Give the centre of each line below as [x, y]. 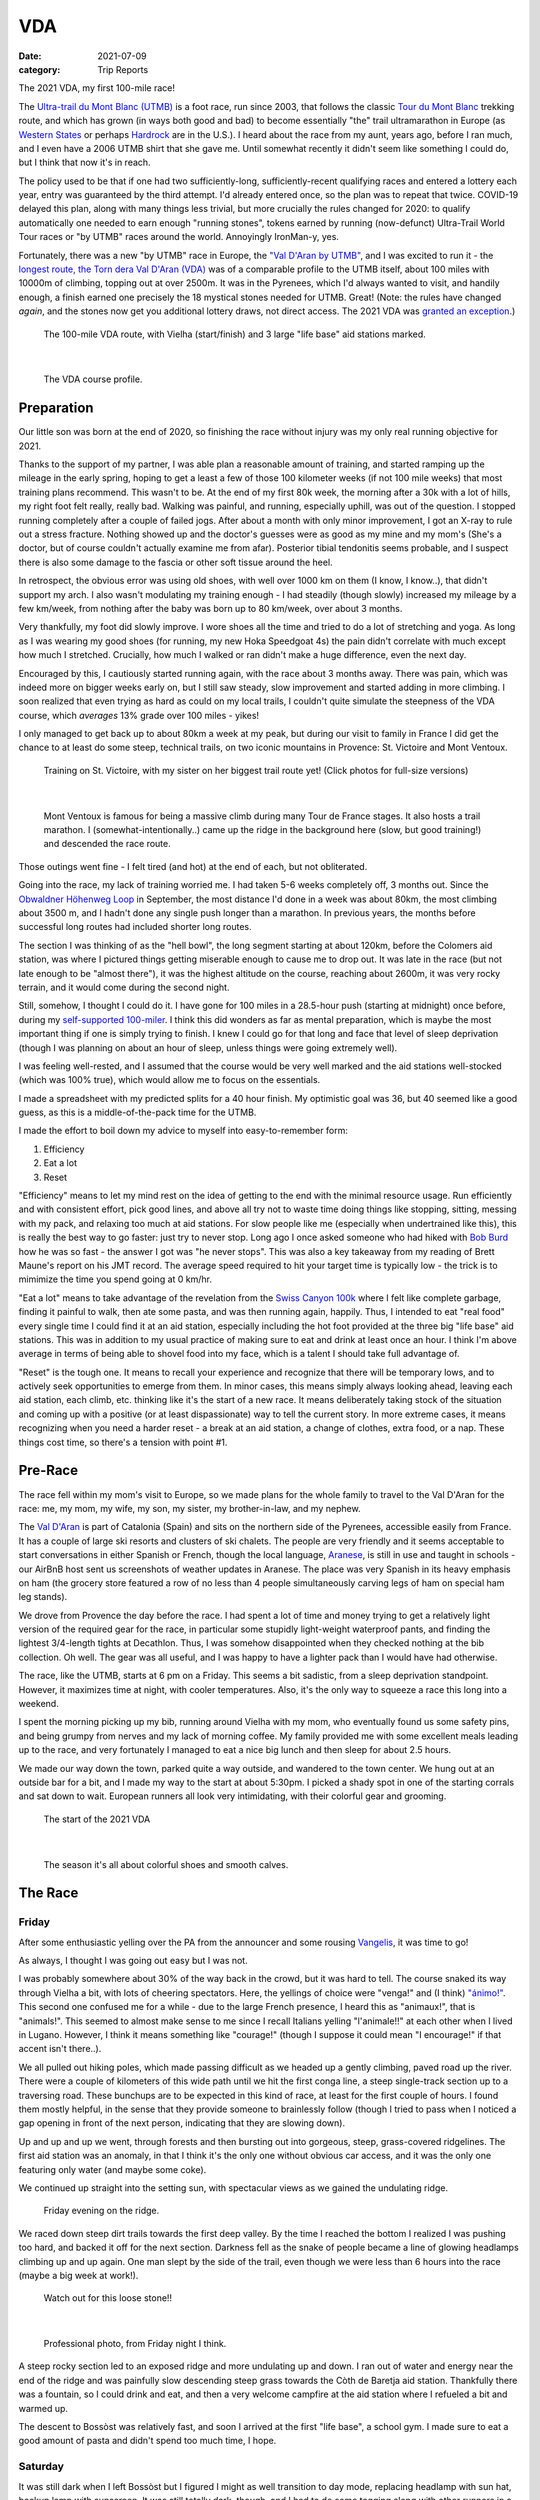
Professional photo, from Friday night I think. [135, 2344]
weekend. [38, 1704]
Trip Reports [123, 69]
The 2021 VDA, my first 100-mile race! [96, 88]
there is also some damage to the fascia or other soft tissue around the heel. [176, 562]
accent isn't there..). [60, 2049]
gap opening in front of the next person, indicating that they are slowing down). [181, 2123]
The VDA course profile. [93, 379]
